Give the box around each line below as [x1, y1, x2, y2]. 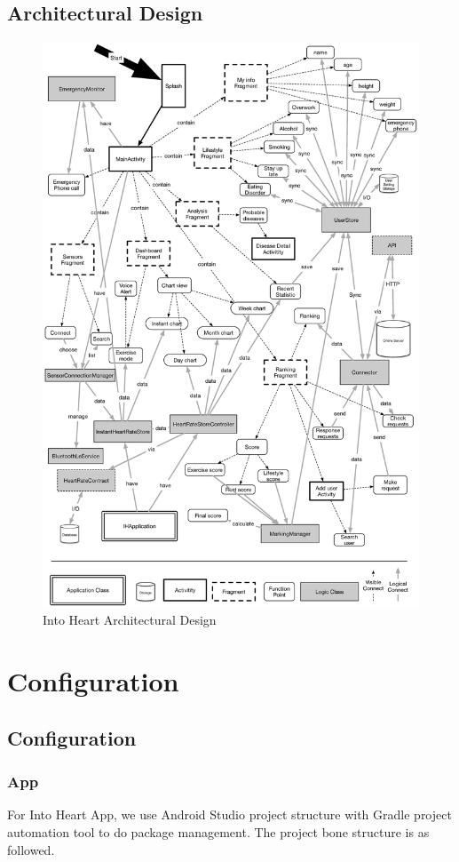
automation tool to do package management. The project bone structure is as [7, 822, 430, 841]
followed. [7, 840, 55, 858]
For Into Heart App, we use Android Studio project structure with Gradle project [7, 805, 452, 824]
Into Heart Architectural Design [43, 611, 217, 629]
